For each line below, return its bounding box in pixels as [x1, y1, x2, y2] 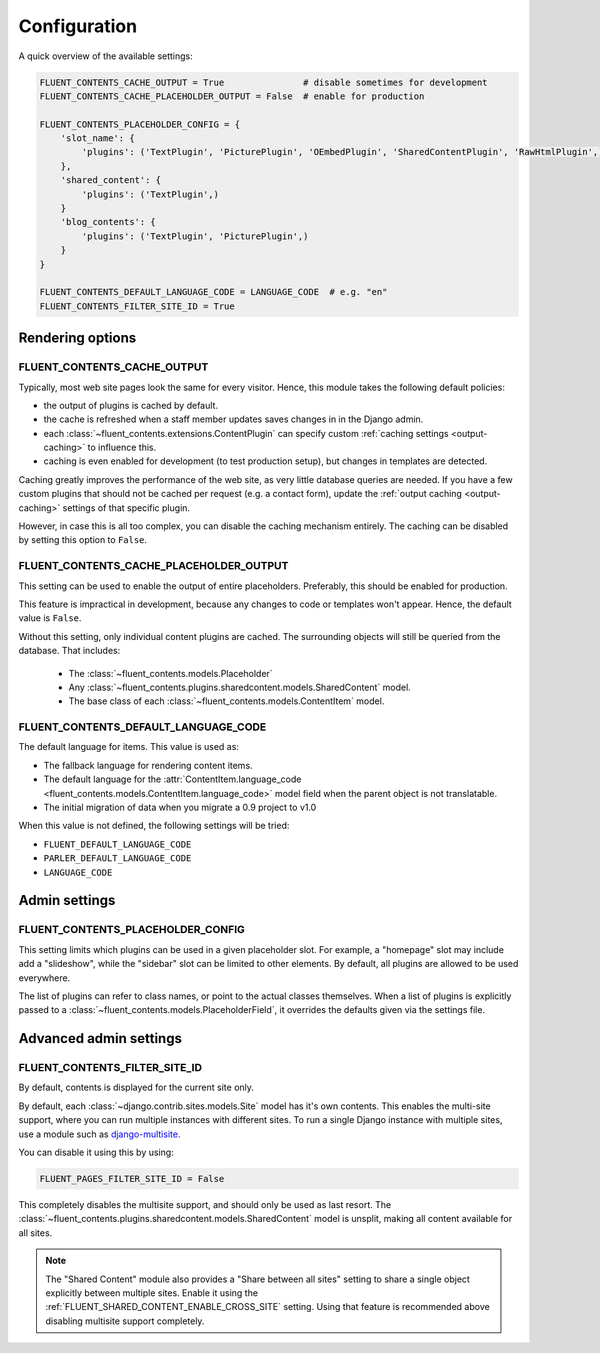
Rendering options [18, 330, 137, 347]
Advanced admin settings [18, 1030, 182, 1047]
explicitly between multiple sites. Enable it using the [45, 1286, 259, 1299]
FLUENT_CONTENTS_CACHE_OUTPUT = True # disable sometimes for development [39, 76, 489, 88]
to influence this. [87, 441, 157, 454]
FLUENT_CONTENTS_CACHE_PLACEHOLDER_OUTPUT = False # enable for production [39, 90, 425, 102]
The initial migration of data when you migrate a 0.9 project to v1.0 [43, 801, 317, 814]
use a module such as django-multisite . [18, 1128, 181, 1140]
